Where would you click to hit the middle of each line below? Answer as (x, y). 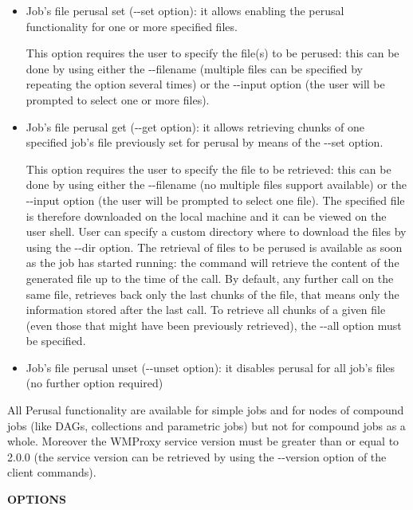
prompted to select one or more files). (118, 99)
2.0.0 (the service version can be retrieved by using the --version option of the (197, 456)
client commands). (52, 472)
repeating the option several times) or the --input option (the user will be (205, 84)
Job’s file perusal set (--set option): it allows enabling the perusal (185, 10)
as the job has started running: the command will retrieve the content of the (212, 263)
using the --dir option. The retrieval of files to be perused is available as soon (214, 247)
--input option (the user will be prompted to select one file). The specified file (215, 200)
